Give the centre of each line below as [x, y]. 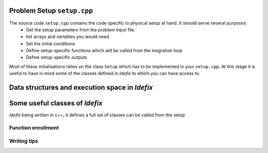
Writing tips [24, 141]
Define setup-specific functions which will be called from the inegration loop [104, 51]
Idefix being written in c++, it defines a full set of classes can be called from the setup [97, 115]
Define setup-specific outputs [57, 57]
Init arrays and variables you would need [67, 37]
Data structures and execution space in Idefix [81, 88]
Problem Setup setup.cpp [51, 11]
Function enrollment [34, 127]
